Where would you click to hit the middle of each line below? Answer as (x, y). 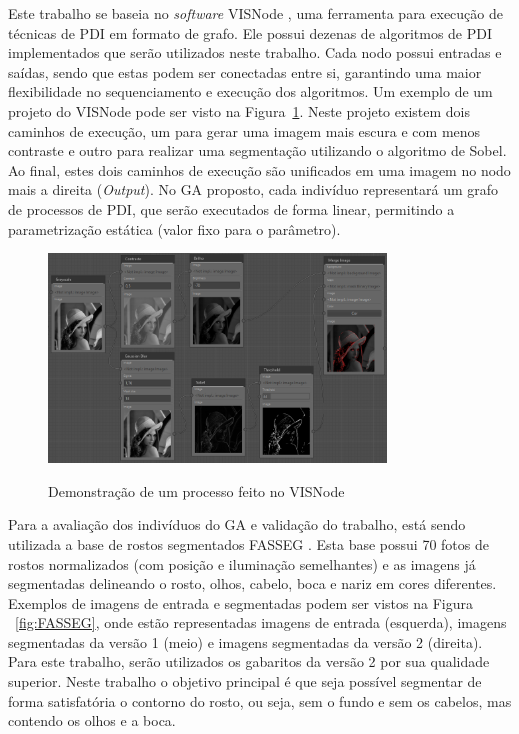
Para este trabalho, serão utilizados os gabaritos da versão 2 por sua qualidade (249, 661)
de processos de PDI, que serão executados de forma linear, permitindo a (231, 208)
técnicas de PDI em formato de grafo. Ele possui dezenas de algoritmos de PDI (250, 32)
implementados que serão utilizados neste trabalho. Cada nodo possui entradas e (255, 52)
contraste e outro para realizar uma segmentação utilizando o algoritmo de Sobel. (257, 150)
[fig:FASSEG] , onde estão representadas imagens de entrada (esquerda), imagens (261, 622)
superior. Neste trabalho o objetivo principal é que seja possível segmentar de (245, 681)
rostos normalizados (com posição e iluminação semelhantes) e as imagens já (242, 563)
